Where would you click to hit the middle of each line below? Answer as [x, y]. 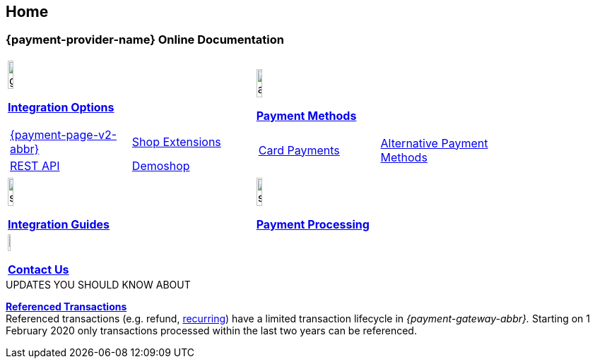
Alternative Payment [434, 143]
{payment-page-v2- [64, 134]
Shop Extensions [176, 141]
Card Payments [299, 150]
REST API [35, 165]
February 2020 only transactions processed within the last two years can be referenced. [211, 330]
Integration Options [61, 107]
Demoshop [161, 165]
